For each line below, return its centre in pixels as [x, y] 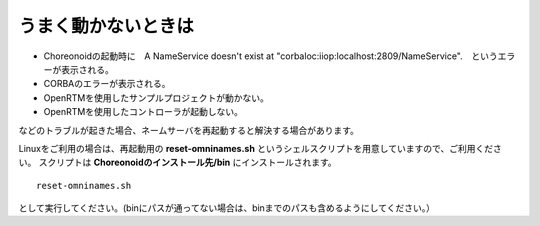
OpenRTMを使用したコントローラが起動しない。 [143, 112]
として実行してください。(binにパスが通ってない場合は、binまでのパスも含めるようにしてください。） [226, 208]
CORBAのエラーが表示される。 [107, 84]
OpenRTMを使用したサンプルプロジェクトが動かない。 [156, 97]
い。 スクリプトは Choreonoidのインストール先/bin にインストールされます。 [177, 162]
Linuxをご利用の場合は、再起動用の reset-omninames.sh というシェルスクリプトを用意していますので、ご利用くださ [260, 148]
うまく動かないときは [106, 26]
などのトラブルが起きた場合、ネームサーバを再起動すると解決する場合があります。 [189, 130]
